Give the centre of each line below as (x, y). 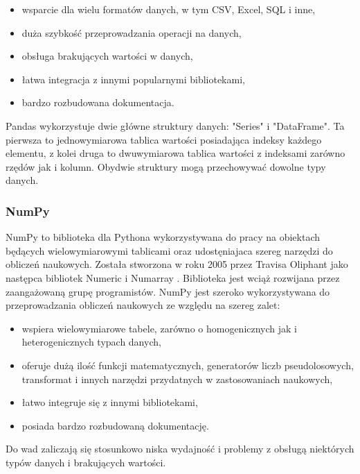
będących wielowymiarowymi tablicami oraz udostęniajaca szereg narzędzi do (169, 250)
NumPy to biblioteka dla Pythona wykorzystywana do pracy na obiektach (163, 237)
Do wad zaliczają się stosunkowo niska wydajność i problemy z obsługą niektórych (180, 449)
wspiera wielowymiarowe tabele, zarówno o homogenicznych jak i (160, 328)
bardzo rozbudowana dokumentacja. (98, 102)
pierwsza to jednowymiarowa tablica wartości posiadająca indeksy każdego (164, 139)
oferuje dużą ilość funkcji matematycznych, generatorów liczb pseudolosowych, (188, 365)
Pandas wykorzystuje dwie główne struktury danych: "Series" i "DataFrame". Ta (175, 125)
